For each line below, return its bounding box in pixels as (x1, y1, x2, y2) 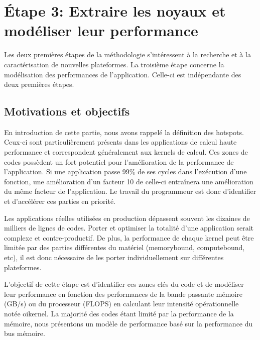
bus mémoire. (4, 328, 45, 338)
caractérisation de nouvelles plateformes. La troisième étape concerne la (4, 59, 224, 69)
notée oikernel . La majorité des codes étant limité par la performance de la (4, 308, 234, 318)
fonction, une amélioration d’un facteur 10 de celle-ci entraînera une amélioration (4, 176, 253, 186)
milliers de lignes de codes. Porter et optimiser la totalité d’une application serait (4, 222, 253, 233)
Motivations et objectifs (4, 103, 130, 119)
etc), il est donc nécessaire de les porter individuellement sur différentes (4, 252, 224, 263)
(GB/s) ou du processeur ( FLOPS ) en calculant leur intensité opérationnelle (4, 298, 239, 309)
